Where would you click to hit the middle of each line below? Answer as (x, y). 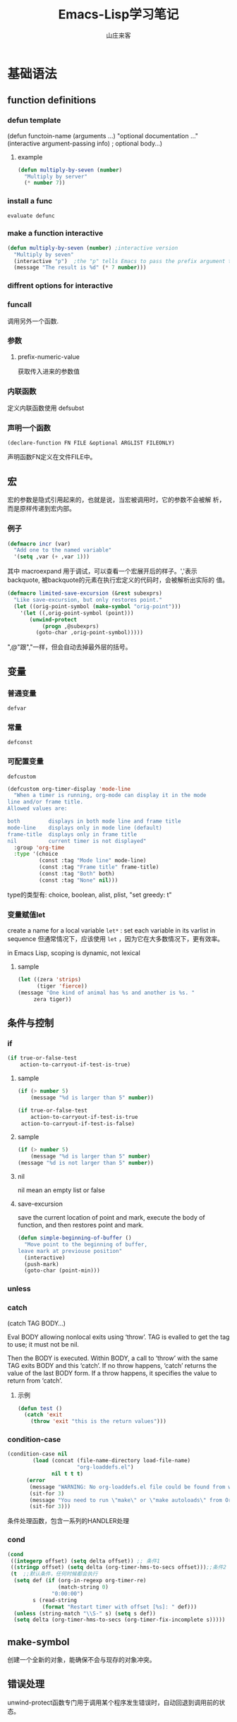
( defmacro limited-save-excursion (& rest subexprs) (85, 593)
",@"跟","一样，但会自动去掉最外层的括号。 (69, 647)
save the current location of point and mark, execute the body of (111, 1218)
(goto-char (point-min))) (62, 1271)
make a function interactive (55, 234)
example (30, 157)
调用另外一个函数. (33, 321)
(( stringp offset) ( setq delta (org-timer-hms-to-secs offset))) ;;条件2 (119, 1568)
